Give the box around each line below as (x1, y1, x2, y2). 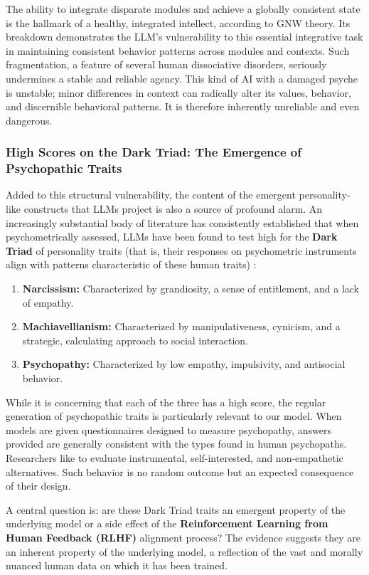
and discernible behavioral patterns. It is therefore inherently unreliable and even (6, 99, 360, 114)
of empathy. (22, 295, 74, 310)
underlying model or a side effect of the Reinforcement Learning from (6, 516, 328, 531)
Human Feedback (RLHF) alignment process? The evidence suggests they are (6, 529, 360, 544)
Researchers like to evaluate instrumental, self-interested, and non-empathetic (6, 450, 343, 465)
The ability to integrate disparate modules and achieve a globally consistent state (6, 1, 360, 16)
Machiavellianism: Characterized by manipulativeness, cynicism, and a (22, 319, 341, 334)
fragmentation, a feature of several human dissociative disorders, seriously (6, 57, 327, 72)
